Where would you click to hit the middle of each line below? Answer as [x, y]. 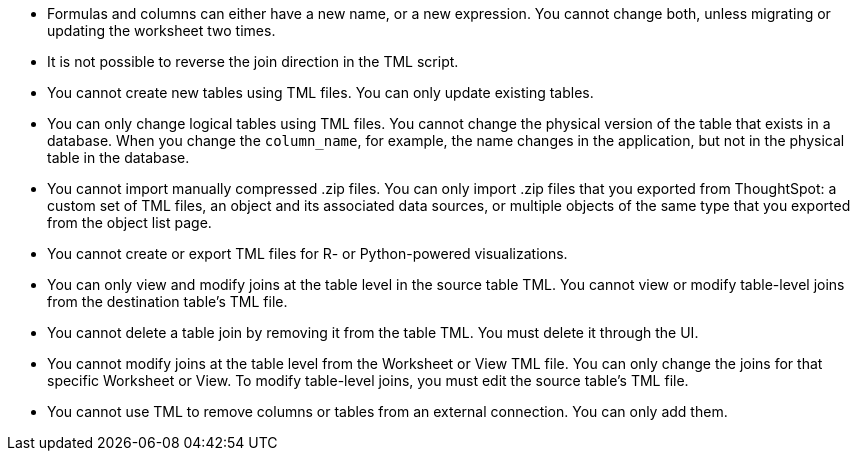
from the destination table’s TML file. [167, 301]
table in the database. [118, 157]
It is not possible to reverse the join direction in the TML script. [253, 61]
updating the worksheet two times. [161, 30]
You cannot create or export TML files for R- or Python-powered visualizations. [307, 253]
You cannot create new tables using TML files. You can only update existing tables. [320, 92]
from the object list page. [129, 222]
